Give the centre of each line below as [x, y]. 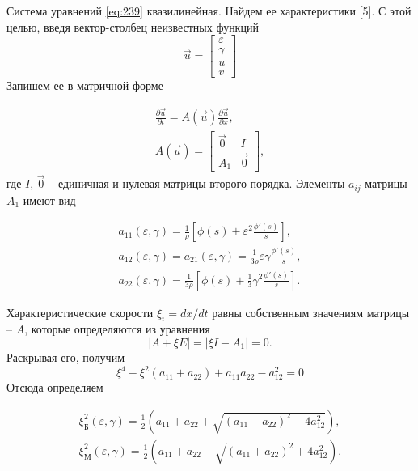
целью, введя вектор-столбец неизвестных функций [133, 26]
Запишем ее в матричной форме [85, 85]
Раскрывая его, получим [66, 356]
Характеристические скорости [80, 312]
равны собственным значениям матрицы [311, 312]
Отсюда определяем [55, 387]
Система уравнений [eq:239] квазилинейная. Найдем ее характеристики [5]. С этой [209, 11]
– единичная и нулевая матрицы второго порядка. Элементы [197, 183]
